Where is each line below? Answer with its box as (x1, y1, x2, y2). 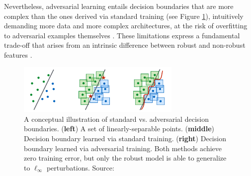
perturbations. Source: (46, 162, 114, 173)
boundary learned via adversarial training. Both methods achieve (24, 143, 222, 153)
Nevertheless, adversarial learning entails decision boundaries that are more (4, 1, 234, 11)
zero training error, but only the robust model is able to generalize (24, 153, 227, 163)
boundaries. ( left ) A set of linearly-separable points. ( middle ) (24, 123, 215, 134)
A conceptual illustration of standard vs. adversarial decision (24, 113, 209, 124)
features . (4, 49, 32, 60)
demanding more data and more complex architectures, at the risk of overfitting (4, 20, 248, 31)
